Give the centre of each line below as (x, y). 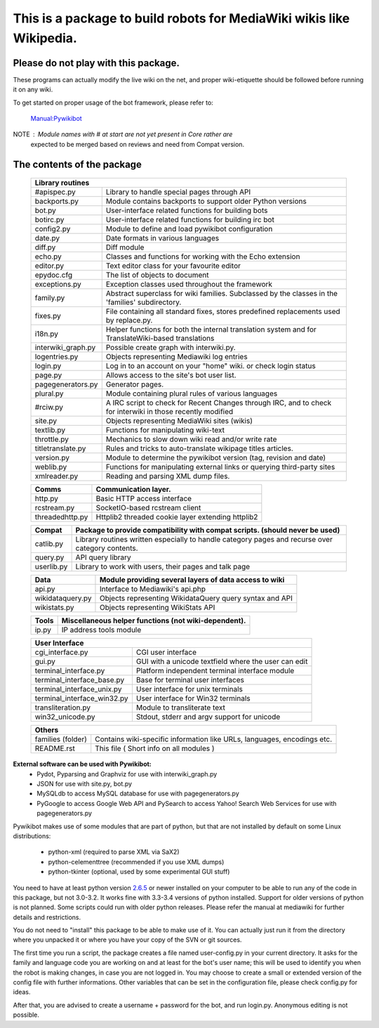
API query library (103, 557)
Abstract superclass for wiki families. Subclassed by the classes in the (222, 294)
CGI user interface (166, 652)
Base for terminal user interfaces (190, 680)
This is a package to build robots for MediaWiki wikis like (181, 18)
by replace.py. (129, 320)
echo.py (48, 256)
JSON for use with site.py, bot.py (85, 784)
